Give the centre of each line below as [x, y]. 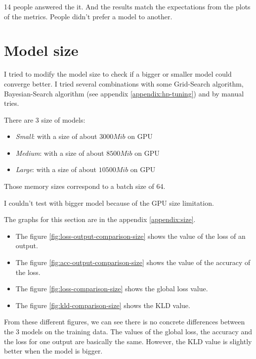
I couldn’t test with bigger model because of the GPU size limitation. [109, 202]
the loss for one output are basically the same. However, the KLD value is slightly [128, 341]
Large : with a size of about [56, 169]
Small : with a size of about [56, 136]
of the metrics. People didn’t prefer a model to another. [88, 16]
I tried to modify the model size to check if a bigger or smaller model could [118, 74]
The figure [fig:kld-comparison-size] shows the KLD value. [103, 305]
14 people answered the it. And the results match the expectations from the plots [127, 6]
